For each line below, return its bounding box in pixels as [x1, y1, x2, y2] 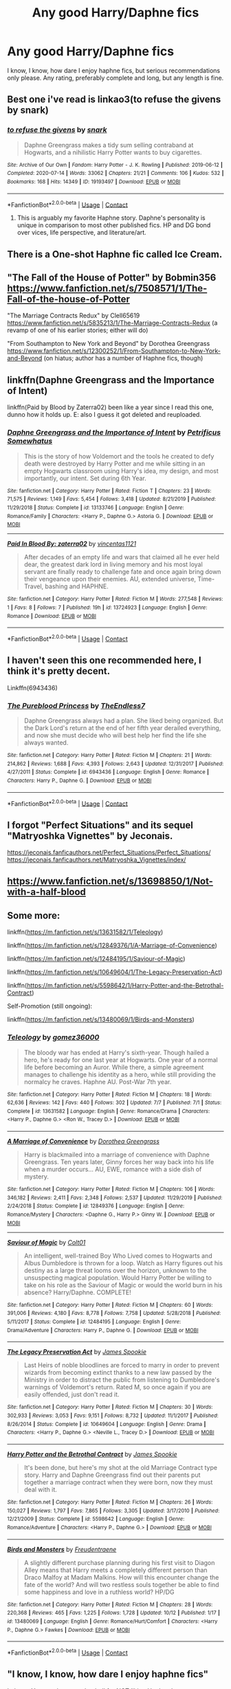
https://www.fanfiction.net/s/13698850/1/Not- [7, 875, 213, 887]
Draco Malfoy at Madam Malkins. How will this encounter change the [23, 1573, 219, 1582]
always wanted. [23, 738, 69, 747]
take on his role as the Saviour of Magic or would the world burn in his [23, 1281, 223, 1289]
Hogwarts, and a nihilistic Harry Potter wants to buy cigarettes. [23, 148, 202, 156]
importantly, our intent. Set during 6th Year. [23, 474, 146, 482]
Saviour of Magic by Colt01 [7, 1238, 86, 1246]
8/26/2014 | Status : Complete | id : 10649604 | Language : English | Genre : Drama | [7, 1420, 206, 1427]
